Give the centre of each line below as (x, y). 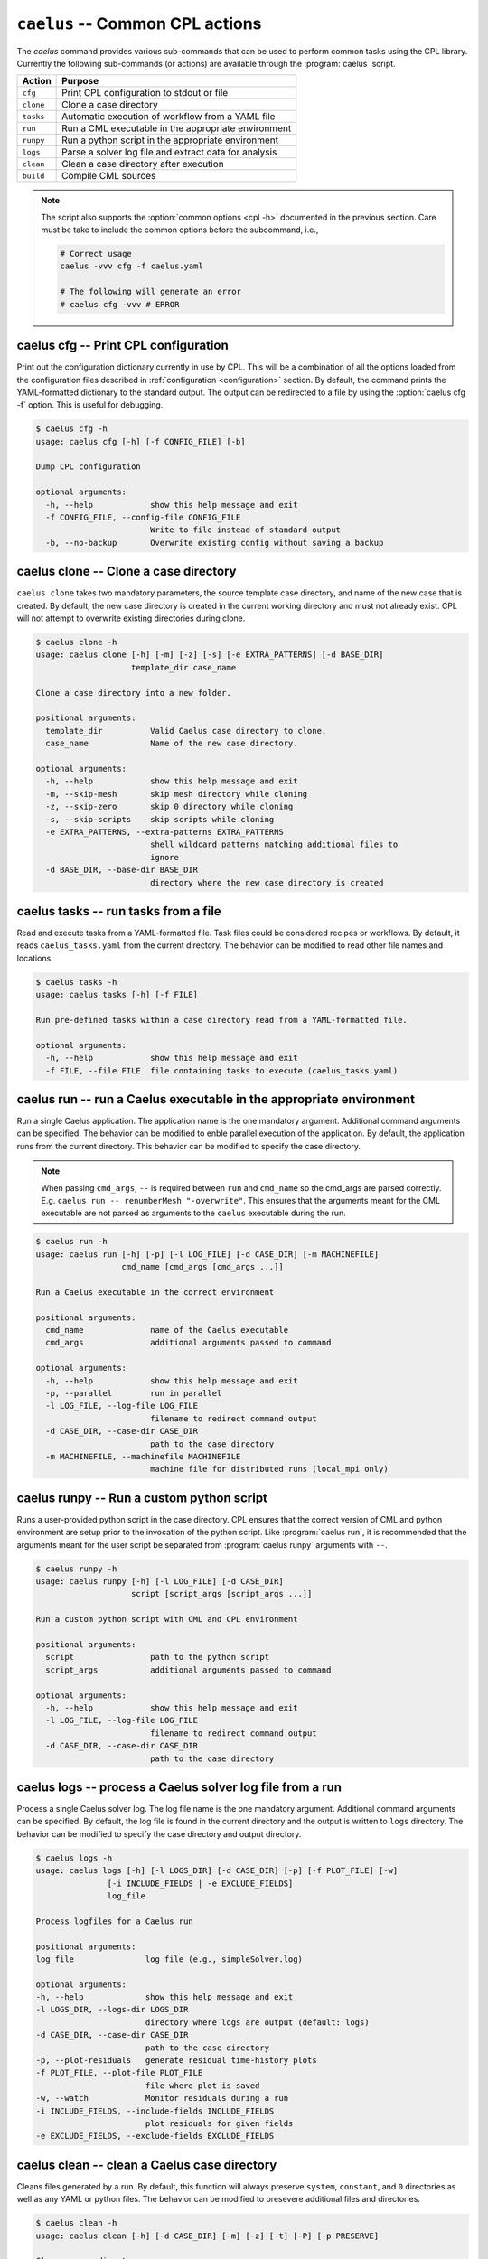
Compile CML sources (109, 176)
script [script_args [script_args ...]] (222, 1594)
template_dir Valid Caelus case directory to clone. (186, 731)
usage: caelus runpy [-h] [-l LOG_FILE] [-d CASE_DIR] (160, 1582)
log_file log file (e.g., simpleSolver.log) (169, 1959)
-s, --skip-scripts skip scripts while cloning (160, 819)
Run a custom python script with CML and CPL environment (167, 1619)
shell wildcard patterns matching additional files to (274, 844)
